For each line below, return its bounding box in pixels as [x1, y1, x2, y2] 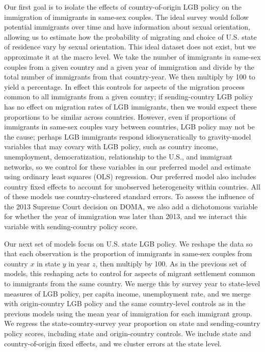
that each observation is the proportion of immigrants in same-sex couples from [4, 248, 252, 259]
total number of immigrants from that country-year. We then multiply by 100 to [4, 71, 255, 82]
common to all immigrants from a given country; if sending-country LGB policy [4, 91, 253, 102]
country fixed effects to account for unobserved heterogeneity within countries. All [4, 181, 260, 192]
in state [37, 258, 61, 268]
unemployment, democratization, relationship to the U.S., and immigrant [4, 151, 233, 161]
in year [68, 258, 90, 268]
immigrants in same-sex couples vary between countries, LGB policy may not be [4, 121, 255, 132]
